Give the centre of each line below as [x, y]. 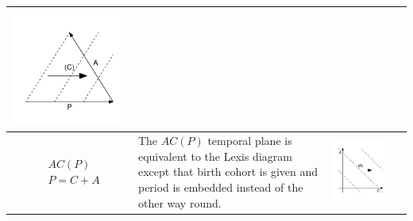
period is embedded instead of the [220, 187]
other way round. [179, 202]
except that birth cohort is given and [228, 171]
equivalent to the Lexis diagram [215, 156]
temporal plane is [250, 141]
